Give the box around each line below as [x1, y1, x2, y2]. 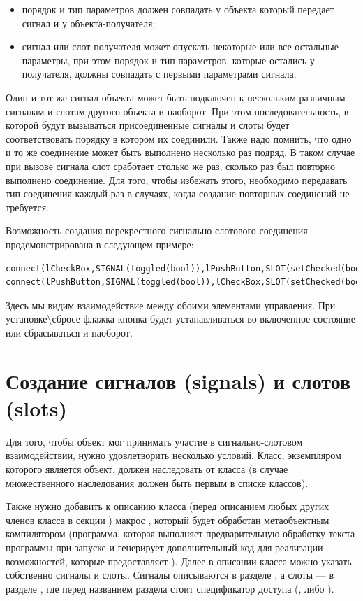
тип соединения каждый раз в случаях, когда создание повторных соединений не [6, 186, 350, 201]
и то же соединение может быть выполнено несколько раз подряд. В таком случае [6, 145, 355, 160]
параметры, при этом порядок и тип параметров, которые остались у [22, 52, 315, 67]
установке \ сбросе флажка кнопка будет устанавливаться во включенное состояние [6, 311, 356, 326]
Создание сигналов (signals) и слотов [6, 366, 351, 395]
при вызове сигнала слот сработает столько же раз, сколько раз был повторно [6, 158, 336, 173]
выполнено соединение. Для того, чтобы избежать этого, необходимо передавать [6, 172, 348, 187]
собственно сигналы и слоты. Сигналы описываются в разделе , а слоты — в [6, 567, 334, 582]
